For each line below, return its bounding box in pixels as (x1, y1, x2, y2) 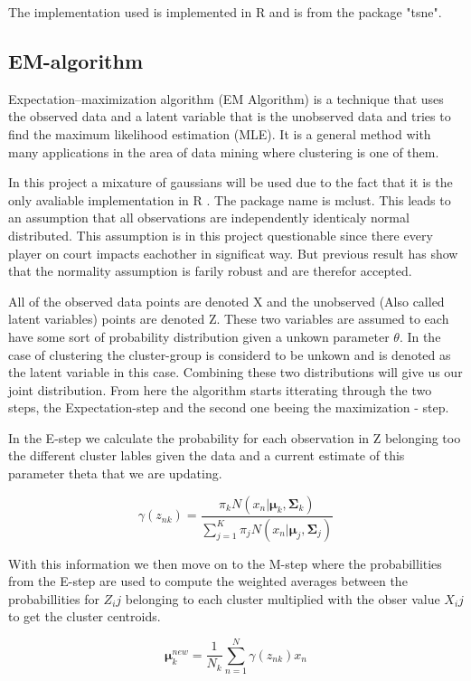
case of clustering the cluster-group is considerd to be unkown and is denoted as (8, 345, 451, 364)
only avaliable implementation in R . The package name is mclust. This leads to (8, 190, 451, 209)
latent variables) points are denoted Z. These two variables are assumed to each (8, 309, 449, 328)
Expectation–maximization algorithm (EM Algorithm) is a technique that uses (8, 89, 444, 108)
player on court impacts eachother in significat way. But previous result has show (8, 243, 458, 262)
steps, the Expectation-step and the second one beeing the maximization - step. (8, 398, 449, 417)
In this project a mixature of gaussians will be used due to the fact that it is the (8, 173, 453, 192)
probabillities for (8, 589, 99, 608)
